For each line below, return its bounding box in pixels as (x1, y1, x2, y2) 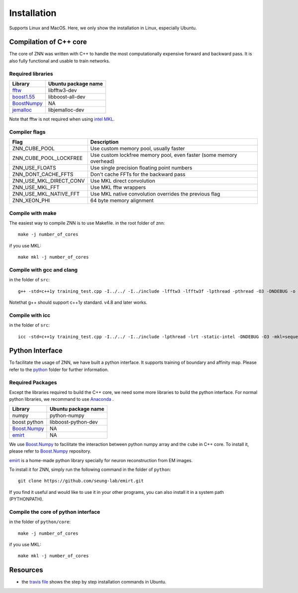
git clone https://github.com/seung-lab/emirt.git (18, 478, 144, 484)
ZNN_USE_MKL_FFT (12, 184, 60, 191)
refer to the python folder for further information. (9, 366, 109, 372)
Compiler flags (9, 128, 46, 135)
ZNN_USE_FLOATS (12, 164, 57, 171)
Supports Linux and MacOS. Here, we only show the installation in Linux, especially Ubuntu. (9, 25, 197, 31)
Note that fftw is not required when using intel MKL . (9, 116, 115, 122)
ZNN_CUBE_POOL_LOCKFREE (12, 155, 83, 162)
